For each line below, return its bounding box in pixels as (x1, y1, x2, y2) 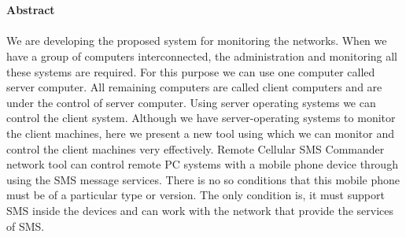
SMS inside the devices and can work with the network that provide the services (6, 202, 393, 218)
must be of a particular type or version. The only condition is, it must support (6, 187, 385, 203)
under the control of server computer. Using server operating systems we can (6, 94, 376, 110)
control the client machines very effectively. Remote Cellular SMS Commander (6, 140, 385, 157)
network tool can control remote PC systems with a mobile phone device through (6, 156, 398, 172)
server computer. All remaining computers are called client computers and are (6, 79, 382, 95)
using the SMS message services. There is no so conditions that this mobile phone (6, 171, 400, 187)
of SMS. (6, 217, 45, 234)
